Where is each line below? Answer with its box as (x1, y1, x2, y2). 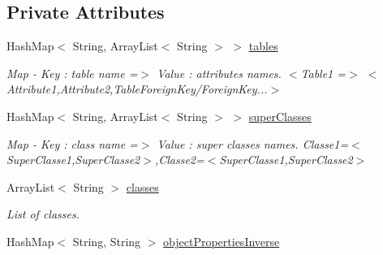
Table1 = (300, 64, 346, 81)
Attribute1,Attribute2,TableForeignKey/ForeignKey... (6, 80, 268, 97)
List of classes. (6, 205, 80, 223)
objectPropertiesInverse (163, 232, 280, 249)
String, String (72, 232, 141, 249)
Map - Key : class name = (6, 135, 138, 152)
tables (248, 37, 278, 54)
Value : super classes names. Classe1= (157, 135, 349, 152)
